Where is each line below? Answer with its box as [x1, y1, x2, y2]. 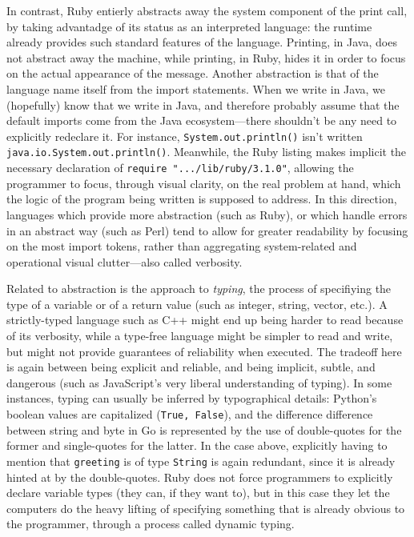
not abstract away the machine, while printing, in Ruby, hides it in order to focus [6, 49, 406, 66]
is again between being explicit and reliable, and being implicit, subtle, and [6, 359, 376, 375]
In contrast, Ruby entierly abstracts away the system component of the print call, [6, 2, 408, 18]
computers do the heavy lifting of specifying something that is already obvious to [6, 499, 405, 516]
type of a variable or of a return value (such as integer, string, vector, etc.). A [6, 295, 388, 312]
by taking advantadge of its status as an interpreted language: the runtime [6, 18, 372, 34]
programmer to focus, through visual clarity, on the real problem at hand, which [6, 174, 401, 191]
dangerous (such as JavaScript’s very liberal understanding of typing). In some [6, 374, 392, 391]
